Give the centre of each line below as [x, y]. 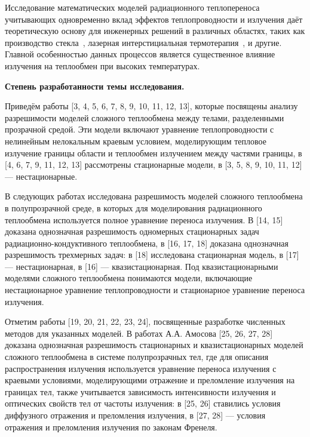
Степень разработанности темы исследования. [95, 86]
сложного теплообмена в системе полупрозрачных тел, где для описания [137, 357]
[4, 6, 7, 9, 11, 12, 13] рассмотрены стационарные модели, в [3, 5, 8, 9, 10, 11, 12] [154, 164]
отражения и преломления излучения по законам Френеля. [111, 427]
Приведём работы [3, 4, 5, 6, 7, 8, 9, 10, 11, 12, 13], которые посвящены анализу [151, 106]
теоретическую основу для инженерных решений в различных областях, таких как [155, 31]
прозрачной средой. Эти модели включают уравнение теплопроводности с [139, 129]
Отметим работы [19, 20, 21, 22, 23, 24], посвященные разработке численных [145, 321]
